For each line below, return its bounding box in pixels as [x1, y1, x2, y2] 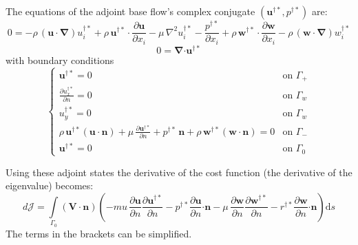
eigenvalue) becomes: [6, 178, 94, 193]
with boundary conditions [6, 52, 114, 67]
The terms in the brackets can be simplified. [6, 226, 192, 240]
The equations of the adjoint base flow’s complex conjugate [6, 4, 255, 18]
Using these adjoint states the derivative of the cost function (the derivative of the [6, 164, 352, 179]
